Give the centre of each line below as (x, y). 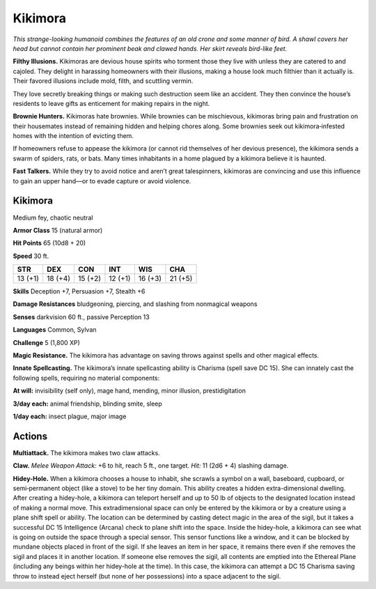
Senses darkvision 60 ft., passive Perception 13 (81, 316)
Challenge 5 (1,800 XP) (46, 342)
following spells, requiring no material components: (86, 378)
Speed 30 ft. (31, 256)
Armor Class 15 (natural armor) (58, 230)
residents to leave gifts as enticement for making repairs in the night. (111, 103)
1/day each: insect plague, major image (70, 416)
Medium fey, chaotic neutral (53, 217)
